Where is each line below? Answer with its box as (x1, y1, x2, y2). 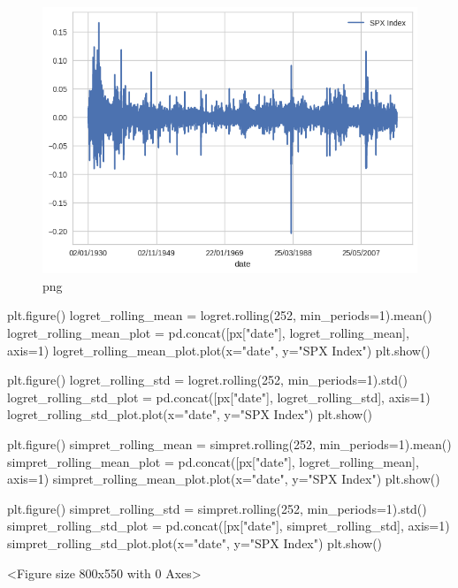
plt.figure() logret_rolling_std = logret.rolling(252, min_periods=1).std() (7, 370, 408, 389)
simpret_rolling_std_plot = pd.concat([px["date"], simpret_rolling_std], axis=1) (7, 516, 450, 535)
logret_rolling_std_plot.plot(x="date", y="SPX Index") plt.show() (7, 405, 373, 424)
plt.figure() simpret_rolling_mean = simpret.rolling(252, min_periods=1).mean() (7, 435, 452, 453)
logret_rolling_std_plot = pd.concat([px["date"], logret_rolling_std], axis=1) (7, 387, 431, 406)
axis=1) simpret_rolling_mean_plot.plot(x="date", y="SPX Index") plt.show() (7, 470, 440, 488)
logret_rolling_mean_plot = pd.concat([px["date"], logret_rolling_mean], (7, 324, 409, 342)
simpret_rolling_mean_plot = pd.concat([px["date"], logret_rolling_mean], (7, 452, 419, 470)
